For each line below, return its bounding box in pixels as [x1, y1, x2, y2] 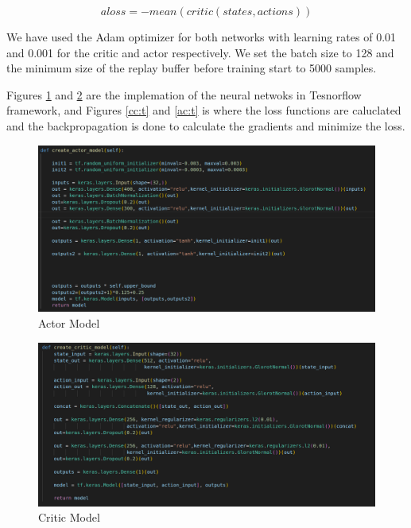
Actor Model [38, 315, 100, 332]
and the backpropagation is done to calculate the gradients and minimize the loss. [6, 117, 405, 134]
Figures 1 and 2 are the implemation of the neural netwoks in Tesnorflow [6, 86, 362, 103]
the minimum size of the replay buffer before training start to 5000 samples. [6, 60, 377, 76]
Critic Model [38, 509, 100, 526]
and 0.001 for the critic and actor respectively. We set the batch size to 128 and [6, 44, 394, 60]
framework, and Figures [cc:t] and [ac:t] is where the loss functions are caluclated [6, 102, 401, 118]
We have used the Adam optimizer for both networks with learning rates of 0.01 [6, 29, 397, 45]
